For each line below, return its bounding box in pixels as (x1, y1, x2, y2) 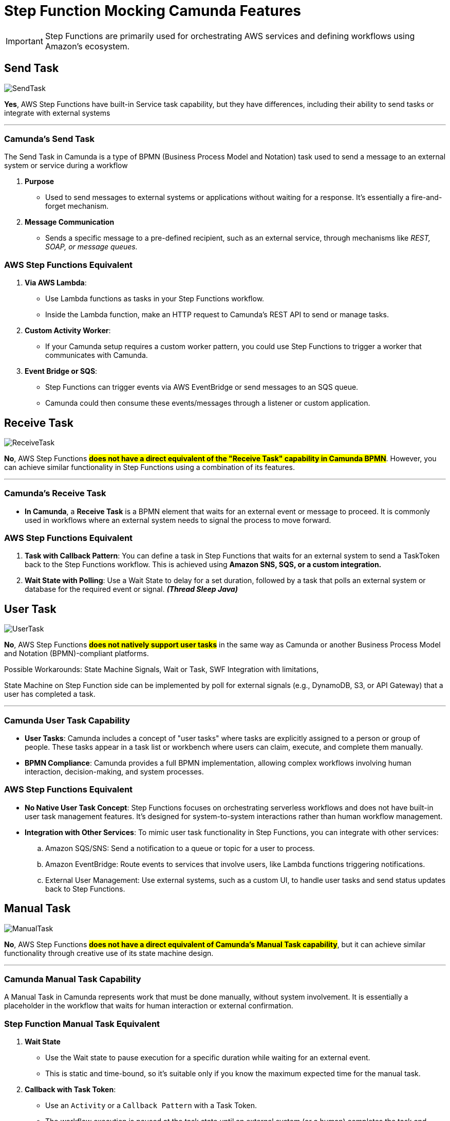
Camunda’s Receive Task (4, 488, 106, 499)
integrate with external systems (4, 108, 110, 117)
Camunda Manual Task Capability (4, 974, 141, 984)
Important (6, 35, 43, 46)
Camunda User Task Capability (4, 715, 130, 726)
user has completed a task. (4, 690, 96, 699)
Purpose (25, 177, 54, 186)
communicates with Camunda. (45, 351, 148, 360)
